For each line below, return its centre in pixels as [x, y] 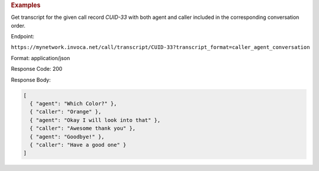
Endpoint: [23, 37]
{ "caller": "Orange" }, [66, 112]
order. [18, 25]
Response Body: [31, 80]
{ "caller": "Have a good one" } [78, 145]
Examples [26, 5]
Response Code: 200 [37, 69]
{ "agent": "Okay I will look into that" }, [95, 120]
